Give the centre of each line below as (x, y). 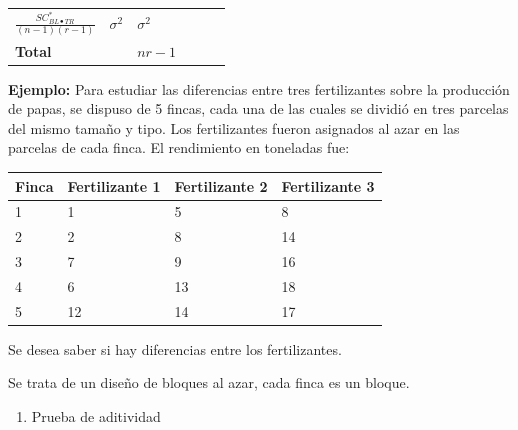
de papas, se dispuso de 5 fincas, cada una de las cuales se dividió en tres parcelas (258, 108)
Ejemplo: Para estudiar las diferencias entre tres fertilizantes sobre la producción (259, 88)
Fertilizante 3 (328, 185)
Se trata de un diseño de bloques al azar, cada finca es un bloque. (209, 382)
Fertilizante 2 (221, 185)
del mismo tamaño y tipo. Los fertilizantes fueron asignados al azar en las (234, 127)
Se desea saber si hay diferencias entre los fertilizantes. (175, 348)
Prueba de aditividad (96, 416)
